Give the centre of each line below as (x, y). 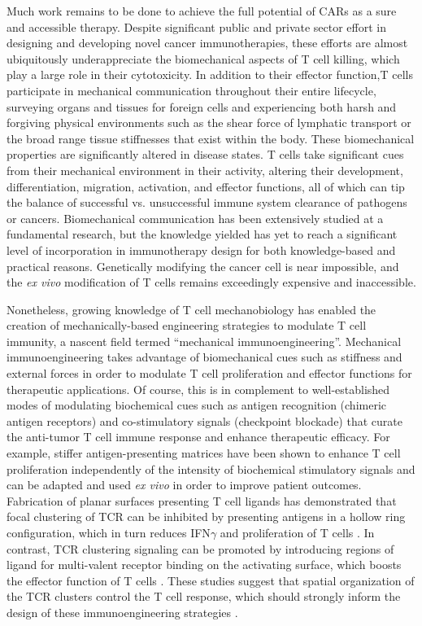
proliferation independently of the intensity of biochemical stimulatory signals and (211, 468)
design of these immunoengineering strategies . (122, 612)
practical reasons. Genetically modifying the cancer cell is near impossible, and (203, 266)
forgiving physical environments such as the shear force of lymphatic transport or (209, 123)
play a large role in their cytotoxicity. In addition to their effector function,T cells (210, 74)
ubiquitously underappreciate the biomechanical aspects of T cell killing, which (203, 58)
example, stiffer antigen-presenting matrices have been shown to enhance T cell (204, 453)
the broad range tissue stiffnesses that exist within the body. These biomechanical (211, 138)
